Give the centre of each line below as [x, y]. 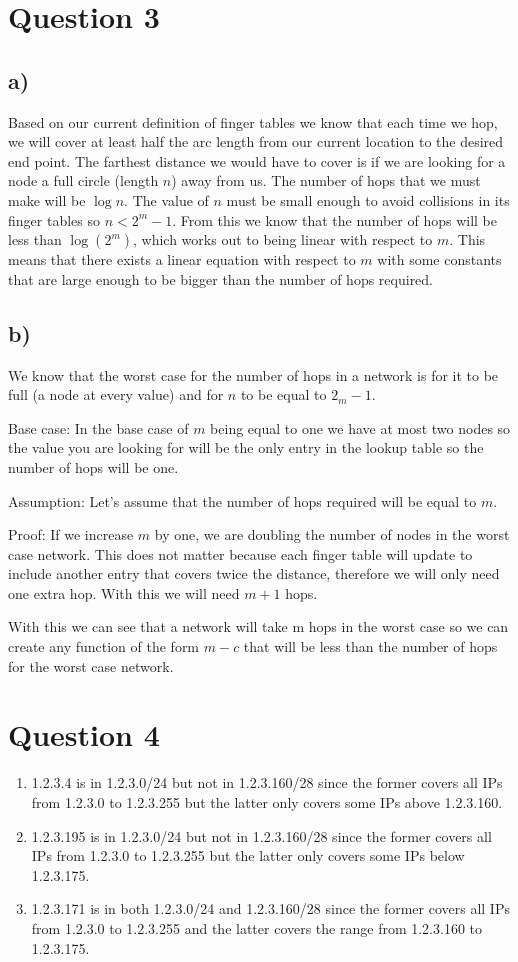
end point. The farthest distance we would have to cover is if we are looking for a [257, 160]
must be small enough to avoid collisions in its [368, 199]
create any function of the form [104, 646]
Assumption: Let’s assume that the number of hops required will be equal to [242, 500]
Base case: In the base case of [98, 427]
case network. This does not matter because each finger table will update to [240, 553]
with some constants [439, 259]
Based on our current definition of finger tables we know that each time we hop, [253, 121]
